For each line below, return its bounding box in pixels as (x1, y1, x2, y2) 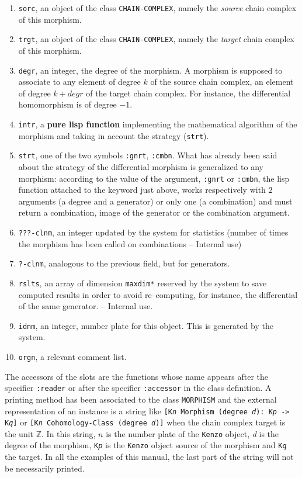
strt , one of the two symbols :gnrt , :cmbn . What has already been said (18, 149, 277, 161)
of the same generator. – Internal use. (18, 300, 153, 312)
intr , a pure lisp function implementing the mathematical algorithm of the (18, 117, 297, 130)
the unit (5, 427, 34, 439)
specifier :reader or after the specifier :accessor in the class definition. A (5, 382, 272, 394)
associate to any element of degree (18, 75, 141, 88)
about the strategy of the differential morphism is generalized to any (18, 160, 264, 172)
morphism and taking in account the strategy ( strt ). (18, 129, 209, 141)
